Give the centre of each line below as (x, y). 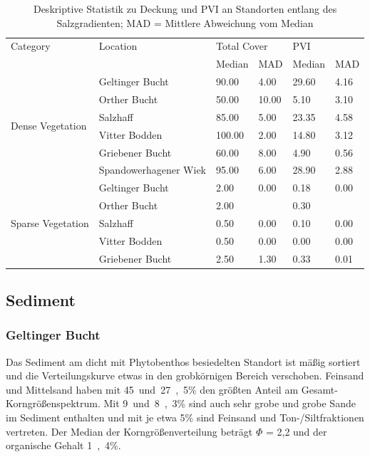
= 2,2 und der (296, 431)
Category (31, 46)
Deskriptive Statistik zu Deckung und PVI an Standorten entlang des (185, 9)
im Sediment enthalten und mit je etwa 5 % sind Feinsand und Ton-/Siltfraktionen (185, 417)
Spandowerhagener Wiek (153, 170)
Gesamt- (319, 389)
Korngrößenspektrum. (53, 403)
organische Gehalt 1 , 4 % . (63, 445)
